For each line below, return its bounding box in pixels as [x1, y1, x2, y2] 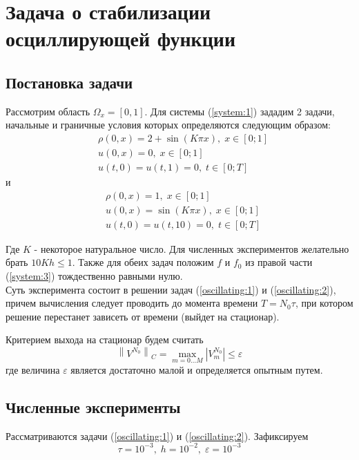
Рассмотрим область [6, 104, 90, 118]
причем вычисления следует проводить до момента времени [6, 296, 258, 310]
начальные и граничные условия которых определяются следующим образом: [6, 117, 331, 132]
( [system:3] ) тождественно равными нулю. [6, 268, 183, 282]
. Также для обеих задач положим [72, 255, 214, 269]
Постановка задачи [6, 71, 133, 93]
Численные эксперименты [6, 396, 181, 417]
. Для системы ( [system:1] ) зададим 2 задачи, [144, 104, 335, 118]
